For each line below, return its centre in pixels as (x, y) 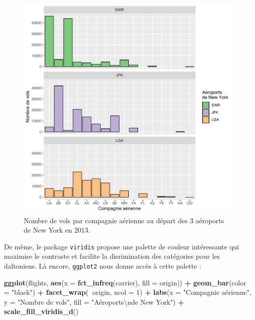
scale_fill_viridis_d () (41, 311)
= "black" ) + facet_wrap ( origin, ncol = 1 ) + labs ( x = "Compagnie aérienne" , (128, 292)
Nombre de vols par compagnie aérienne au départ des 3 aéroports (124, 220)
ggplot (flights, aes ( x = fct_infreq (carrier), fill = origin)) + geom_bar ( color (125, 282)
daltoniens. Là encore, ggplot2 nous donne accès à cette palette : (103, 266)
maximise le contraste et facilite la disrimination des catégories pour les (112, 256)
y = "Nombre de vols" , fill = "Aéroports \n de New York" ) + (94, 301)
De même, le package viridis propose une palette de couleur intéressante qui (122, 246)
